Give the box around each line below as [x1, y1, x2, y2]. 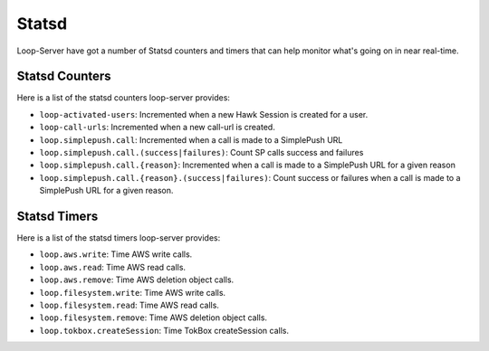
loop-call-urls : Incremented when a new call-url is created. [39, 122, 275, 133]
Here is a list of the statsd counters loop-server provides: [16, 92, 231, 103]
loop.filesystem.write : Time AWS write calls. [39, 287, 226, 298]
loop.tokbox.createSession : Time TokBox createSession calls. [39, 325, 290, 336]
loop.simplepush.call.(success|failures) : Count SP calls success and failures [39, 147, 364, 158]
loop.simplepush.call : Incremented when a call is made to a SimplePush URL [39, 134, 343, 145]
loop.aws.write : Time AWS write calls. [39, 249, 193, 260]
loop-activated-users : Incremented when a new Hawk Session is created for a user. [39, 109, 369, 119]
